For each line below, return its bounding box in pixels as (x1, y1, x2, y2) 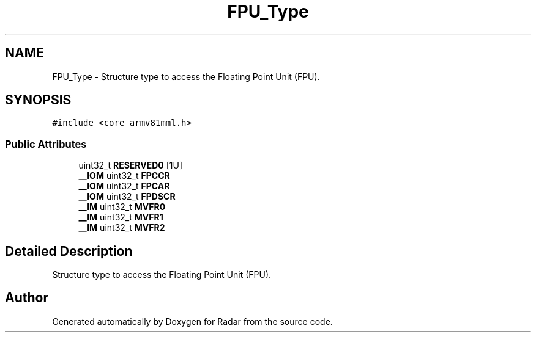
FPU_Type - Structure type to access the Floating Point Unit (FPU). (52, 71, 320, 82)
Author (5, 290, 48, 306)
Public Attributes (5, 137, 87, 150)
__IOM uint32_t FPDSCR (78, 191, 176, 202)
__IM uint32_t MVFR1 (78, 212, 163, 223)
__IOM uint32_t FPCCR (78, 170, 170, 181)
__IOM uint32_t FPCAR (78, 181, 170, 192)
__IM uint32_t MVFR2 (78, 222, 165, 233)
